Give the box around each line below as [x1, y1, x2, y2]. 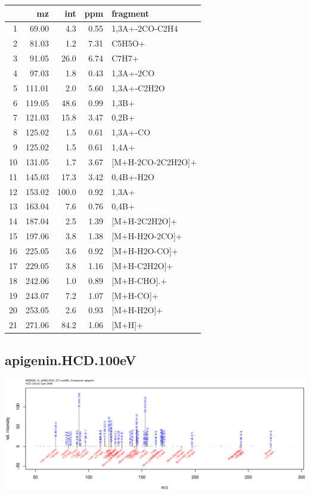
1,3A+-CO [111, 126, 151, 138]
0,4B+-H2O [111, 170, 154, 183]
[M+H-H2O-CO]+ [111, 245, 178, 257]
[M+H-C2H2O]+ [111, 259, 173, 271]
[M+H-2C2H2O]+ [111, 215, 178, 227]
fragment [111, 7, 150, 19]
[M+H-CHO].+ [111, 274, 168, 286]
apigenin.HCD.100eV [5, 350, 137, 369]
